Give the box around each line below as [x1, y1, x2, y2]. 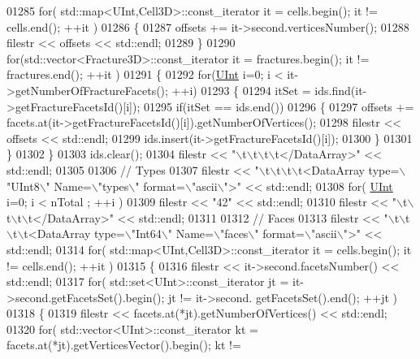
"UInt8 [6, 177, 40, 194]
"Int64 [131, 225, 162, 242]
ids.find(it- [314, 81, 367, 98]
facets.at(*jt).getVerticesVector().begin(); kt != [6, 336, 241, 353]
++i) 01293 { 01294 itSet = [171, 81, 311, 98]
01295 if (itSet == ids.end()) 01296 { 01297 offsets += [143, 97, 414, 115]
